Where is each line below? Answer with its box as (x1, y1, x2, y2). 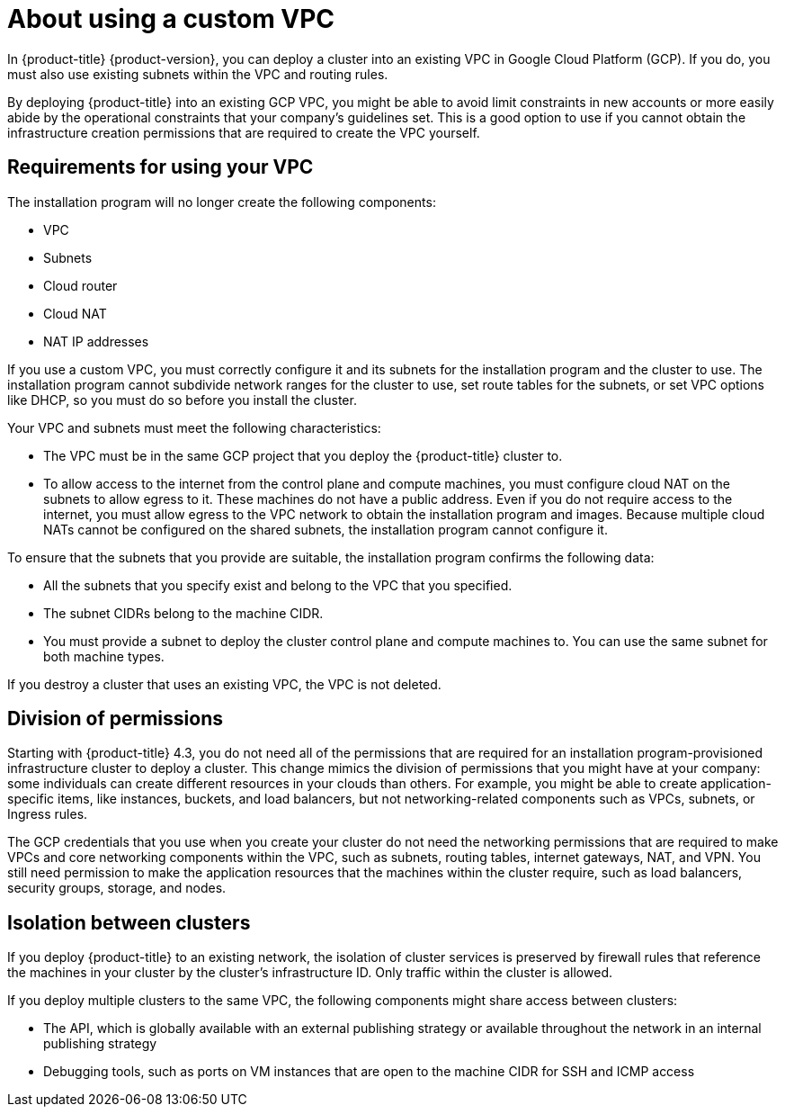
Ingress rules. (7, 806, 88, 822)
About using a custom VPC (7, 4, 335, 34)
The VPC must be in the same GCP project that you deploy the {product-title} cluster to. (43, 447, 563, 463)
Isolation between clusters (7, 911, 251, 934)
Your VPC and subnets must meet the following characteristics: (7, 419, 381, 436)
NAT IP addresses (43, 333, 149, 349)
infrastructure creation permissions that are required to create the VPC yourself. (7, 124, 480, 140)
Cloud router (43, 277, 118, 293)
